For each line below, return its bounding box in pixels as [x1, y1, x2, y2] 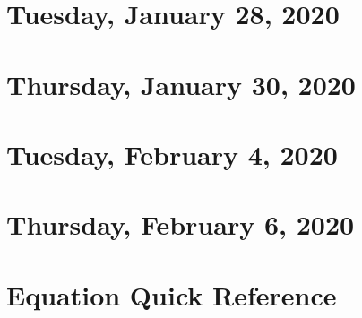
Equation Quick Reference [6, 276, 337, 313]
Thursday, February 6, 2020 [6, 206, 355, 243]
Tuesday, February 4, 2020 [6, 135, 338, 172]
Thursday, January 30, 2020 [6, 65, 356, 102]
